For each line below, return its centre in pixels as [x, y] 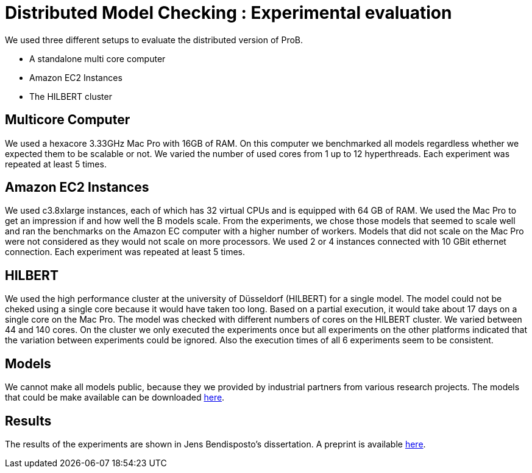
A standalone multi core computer [98, 58]
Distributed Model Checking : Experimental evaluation [229, 13]
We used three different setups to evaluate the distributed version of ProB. [154, 40]
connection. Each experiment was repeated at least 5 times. [125, 252]
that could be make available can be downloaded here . [115, 398]
